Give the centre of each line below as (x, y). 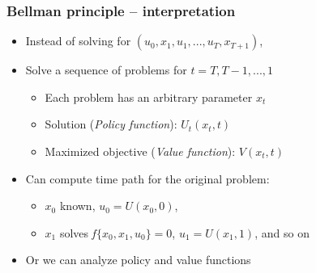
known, (77, 206)
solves (74, 232)
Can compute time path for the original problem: (147, 178)
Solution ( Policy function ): (111, 124)
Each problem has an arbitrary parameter (149, 97)
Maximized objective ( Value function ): (140, 151)
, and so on (282, 232)
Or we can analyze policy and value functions (138, 260)
